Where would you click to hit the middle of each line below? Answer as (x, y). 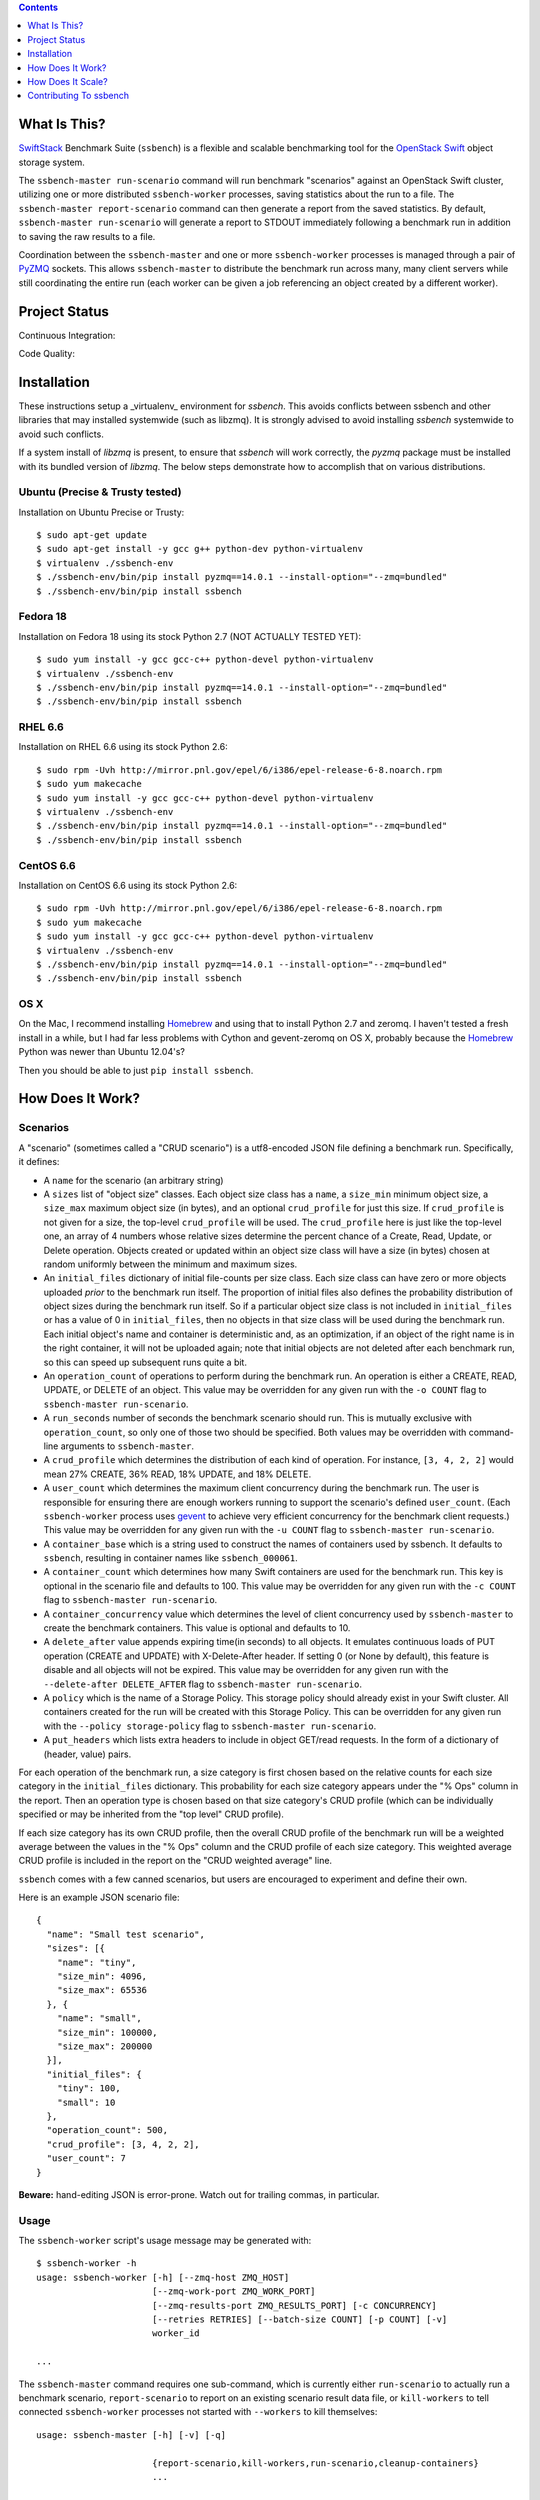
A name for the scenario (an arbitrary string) (133, 1180)
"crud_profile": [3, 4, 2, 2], (123, 2144)
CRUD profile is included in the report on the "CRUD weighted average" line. (175, 1861)
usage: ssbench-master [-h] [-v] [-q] (131, 2434)
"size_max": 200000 (104, 2046)
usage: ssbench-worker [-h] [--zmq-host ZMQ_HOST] (163, 2277)
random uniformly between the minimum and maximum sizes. (170, 1264)
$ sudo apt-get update (92, 535)
